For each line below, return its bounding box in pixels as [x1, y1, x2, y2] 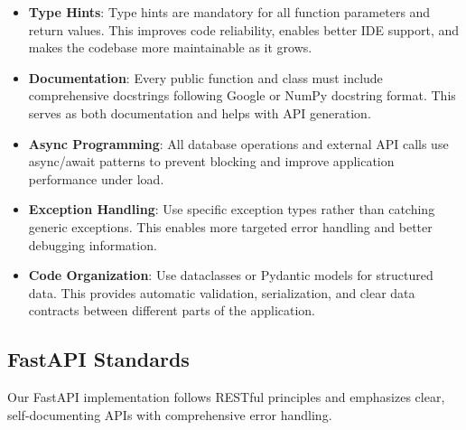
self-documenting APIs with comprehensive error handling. [7, 405, 332, 424]
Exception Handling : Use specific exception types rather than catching [28, 200, 435, 219]
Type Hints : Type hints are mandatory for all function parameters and [28, 3, 431, 21]
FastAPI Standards [7, 345, 190, 373]
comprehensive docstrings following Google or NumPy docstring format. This [28, 86, 456, 105]
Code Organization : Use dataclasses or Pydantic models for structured [28, 266, 433, 285]
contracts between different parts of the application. [28, 301, 316, 320]
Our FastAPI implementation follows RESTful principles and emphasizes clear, [7, 388, 445, 407]
